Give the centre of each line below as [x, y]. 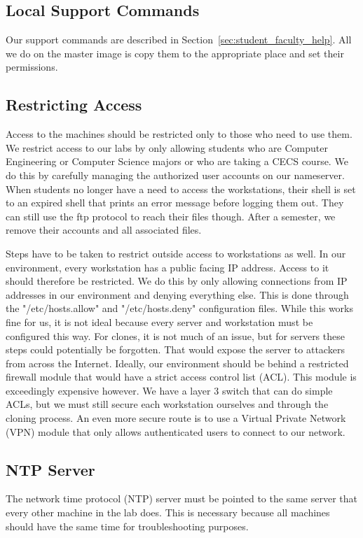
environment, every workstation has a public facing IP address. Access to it [167, 267]
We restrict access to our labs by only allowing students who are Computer [167, 147]
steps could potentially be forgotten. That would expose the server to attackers [175, 349]
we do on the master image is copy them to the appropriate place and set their [175, 53]
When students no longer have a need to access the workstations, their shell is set [181, 189]
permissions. [32, 67]
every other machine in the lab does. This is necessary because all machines [168, 512]
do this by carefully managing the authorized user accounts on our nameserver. [175, 175]
